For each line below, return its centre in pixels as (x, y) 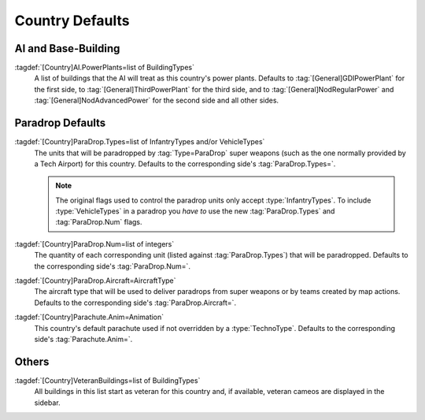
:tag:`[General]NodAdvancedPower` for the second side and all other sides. (157, 100)
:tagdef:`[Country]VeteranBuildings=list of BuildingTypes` (107, 380)
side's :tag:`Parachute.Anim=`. (83, 339)
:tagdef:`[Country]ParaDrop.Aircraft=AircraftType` (95, 281)
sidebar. (47, 403)
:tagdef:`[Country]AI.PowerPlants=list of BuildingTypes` (104, 68)
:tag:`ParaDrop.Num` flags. (99, 222)
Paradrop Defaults (60, 123)
